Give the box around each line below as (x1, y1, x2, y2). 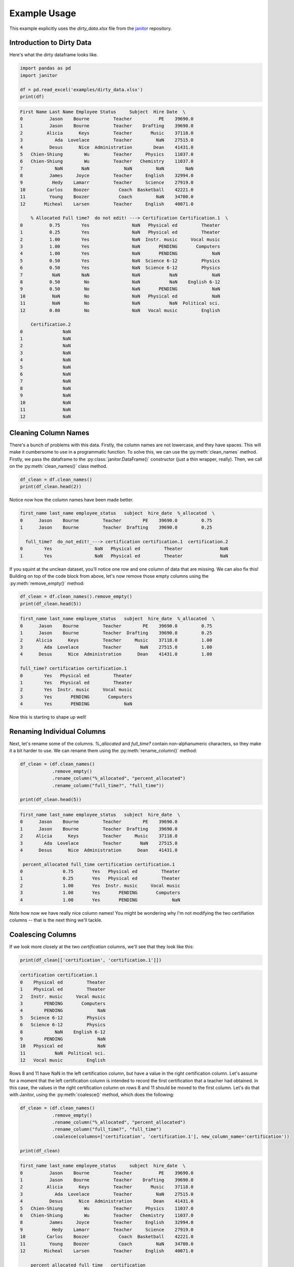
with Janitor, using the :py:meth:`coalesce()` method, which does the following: (9, 1092, 175, 1098)
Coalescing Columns (9, 930, 77, 939)
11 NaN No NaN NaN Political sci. (20, 301, 220, 306)
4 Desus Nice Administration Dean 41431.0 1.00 (20, 651, 213, 657)
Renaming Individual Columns (9, 727, 106, 736)
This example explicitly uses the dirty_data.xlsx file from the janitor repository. (9, 25, 172, 31)
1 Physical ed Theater (20, 986, 106, 992)
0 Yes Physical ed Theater (20, 673, 133, 679)
